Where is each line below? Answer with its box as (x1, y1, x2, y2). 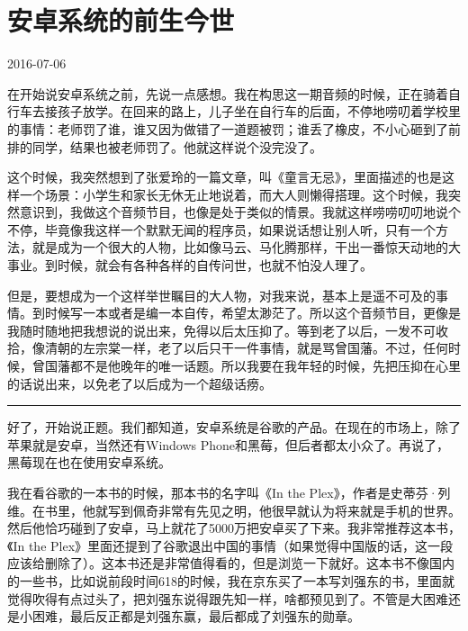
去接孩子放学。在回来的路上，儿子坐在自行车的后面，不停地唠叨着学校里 (31, 102, 461, 121)
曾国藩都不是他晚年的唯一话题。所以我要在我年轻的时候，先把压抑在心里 (31, 356, 461, 375)
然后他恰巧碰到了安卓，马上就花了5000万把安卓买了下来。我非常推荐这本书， (7, 518, 461, 537)
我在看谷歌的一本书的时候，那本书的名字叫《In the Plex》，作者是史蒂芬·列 (7, 483, 451, 501)
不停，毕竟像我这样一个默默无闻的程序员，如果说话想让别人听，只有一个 (7, 220, 436, 239)
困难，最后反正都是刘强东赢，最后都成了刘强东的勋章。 (31, 607, 360, 626)
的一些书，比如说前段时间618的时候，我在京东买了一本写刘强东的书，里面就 (7, 571, 454, 590)
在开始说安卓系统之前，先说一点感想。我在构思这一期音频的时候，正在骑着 (7, 84, 448, 103)
